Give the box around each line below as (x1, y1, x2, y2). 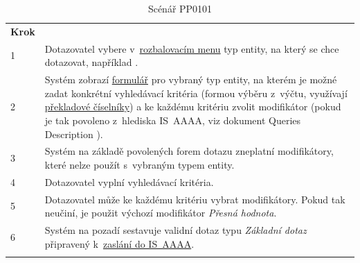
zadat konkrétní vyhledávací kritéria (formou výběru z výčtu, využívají (44, 85, 348, 100)
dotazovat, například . (44, 55, 138, 69)
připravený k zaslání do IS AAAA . (44, 236, 195, 251)
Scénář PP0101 (147, 1, 213, 15)
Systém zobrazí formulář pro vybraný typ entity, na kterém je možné (44, 72, 337, 87)
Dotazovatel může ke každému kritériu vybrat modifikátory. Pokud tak (44, 192, 345, 206)
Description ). (44, 126, 103, 141)
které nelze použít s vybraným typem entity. (44, 157, 235, 171)
